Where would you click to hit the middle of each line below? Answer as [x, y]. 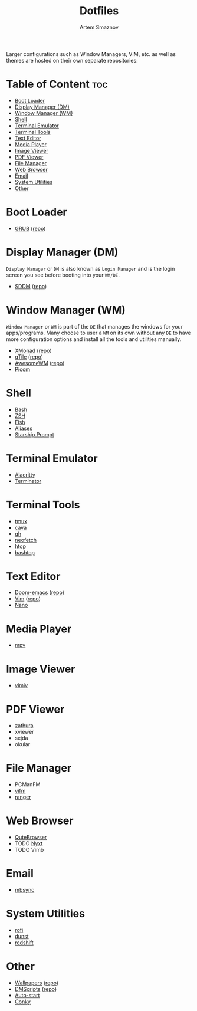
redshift [24, 943]
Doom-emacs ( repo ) [40, 593]
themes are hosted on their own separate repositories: [72, 60]
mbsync [24, 890]
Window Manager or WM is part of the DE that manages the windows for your [95, 326]
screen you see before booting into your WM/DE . [63, 275]
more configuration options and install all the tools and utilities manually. [94, 339]
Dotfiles [99, 11]
